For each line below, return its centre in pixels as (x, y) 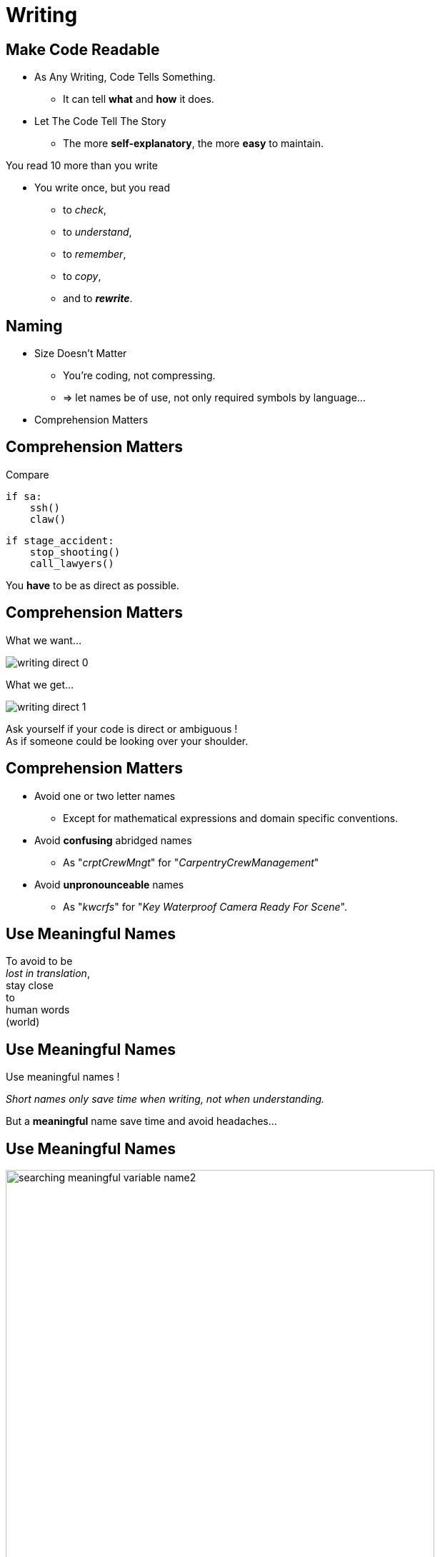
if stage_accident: (60, 540)
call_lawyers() (72, 563)
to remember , (95, 254)
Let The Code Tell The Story (100, 121)
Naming (34, 326)
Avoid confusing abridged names (113, 840)
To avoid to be (39, 961)
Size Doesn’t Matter (81, 354)
